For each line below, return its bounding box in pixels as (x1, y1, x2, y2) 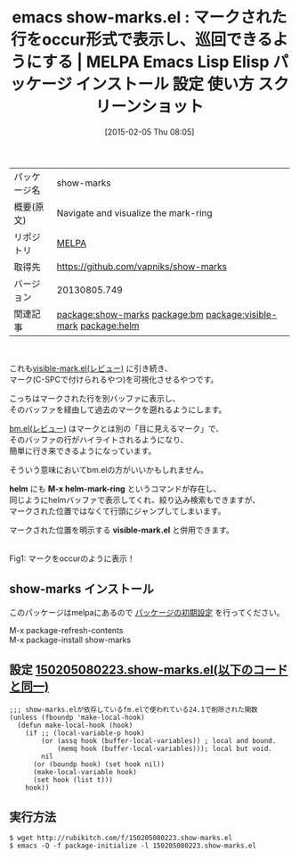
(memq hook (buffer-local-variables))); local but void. (56, 744, 273, 753)
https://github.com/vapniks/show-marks (56, 260, 227, 272)
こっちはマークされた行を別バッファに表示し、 (9, 392, 181, 403)
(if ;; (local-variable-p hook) (25, 728, 145, 738)
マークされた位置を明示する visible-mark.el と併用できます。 (9, 524, 234, 535)
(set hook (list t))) (32, 775, 114, 784)
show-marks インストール (9, 582, 154, 597)
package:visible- (206, 308, 278, 320)
